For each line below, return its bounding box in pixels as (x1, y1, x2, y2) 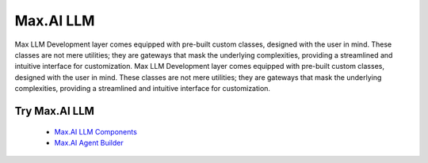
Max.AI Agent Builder (54, 138, 124, 147)
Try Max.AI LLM (14, 104, 95, 118)
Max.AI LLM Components (54, 127, 138, 136)
